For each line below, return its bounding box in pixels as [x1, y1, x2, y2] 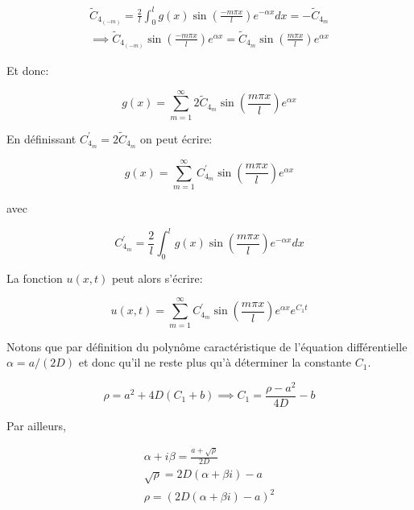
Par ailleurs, [6, 417, 66, 433]
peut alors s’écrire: [111, 269, 203, 286]
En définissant [6, 130, 77, 147]
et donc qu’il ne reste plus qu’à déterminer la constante [78, 354, 352, 371]
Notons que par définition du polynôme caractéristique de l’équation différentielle [6, 338, 408, 355]
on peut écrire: [140, 130, 213, 147]
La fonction [6, 269, 63, 286]
